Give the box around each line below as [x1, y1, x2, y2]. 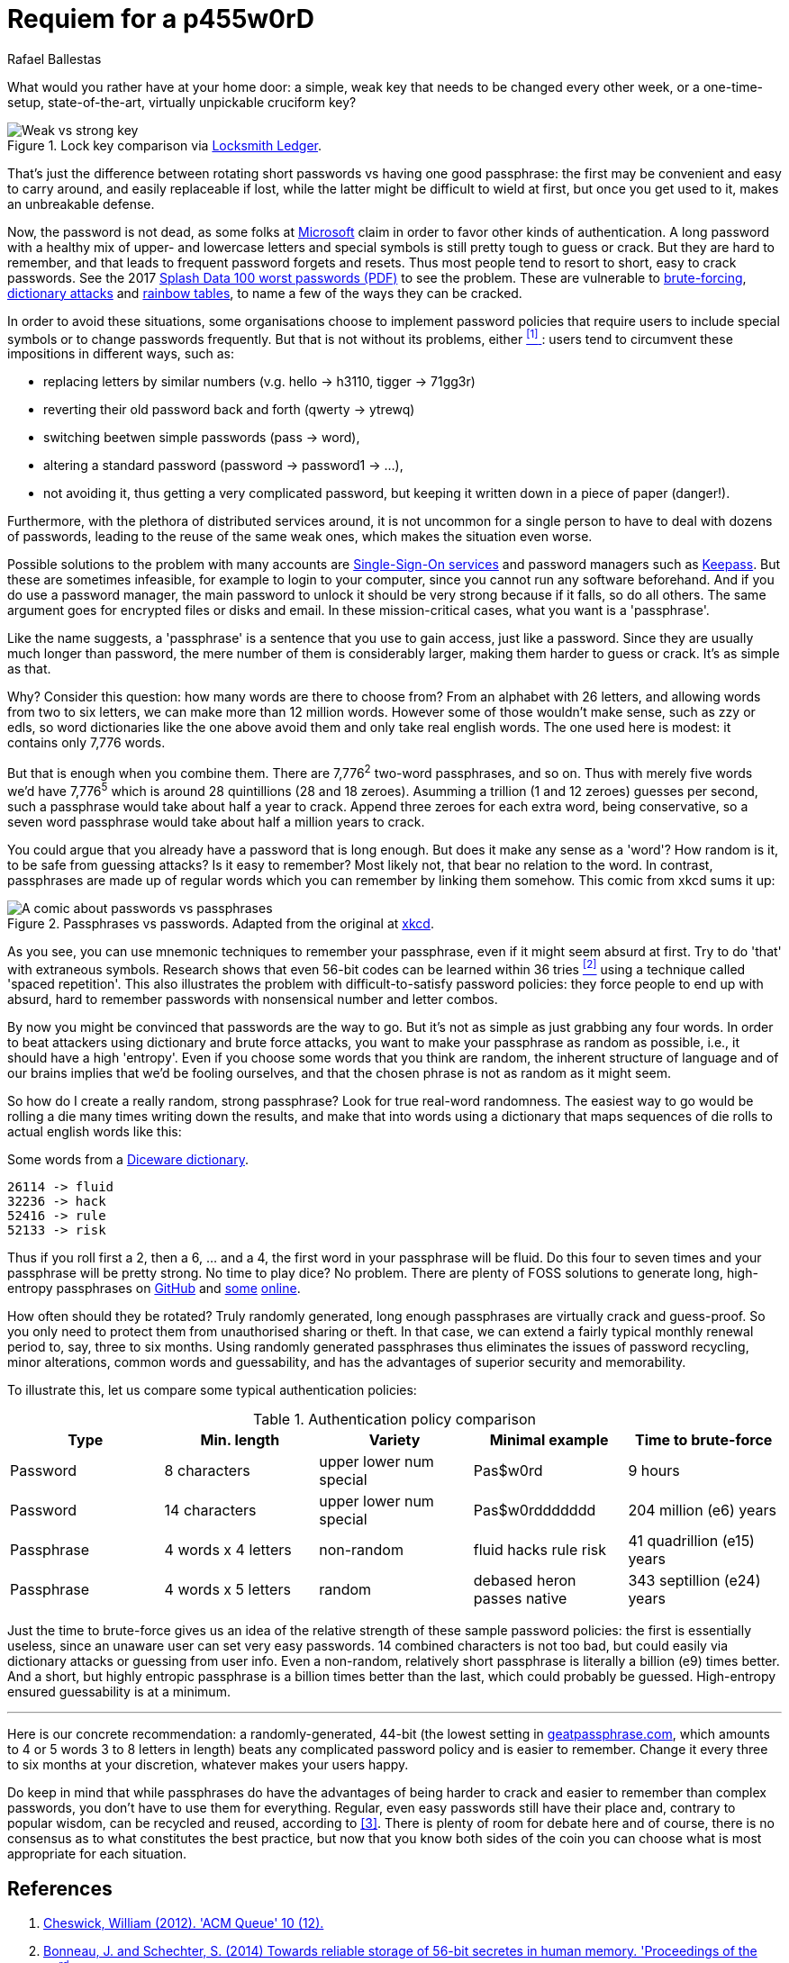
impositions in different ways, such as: [7, 346, 234, 362]
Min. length [200, 1431, 280, 1450]
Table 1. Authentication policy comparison [253, 1410, 536, 1429]
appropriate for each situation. [7, 1846, 187, 1862]
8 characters [164, 1461, 250, 1480]
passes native [473, 1589, 567, 1608]
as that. [7, 661, 51, 677]
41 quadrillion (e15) [628, 1532, 755, 1551]
